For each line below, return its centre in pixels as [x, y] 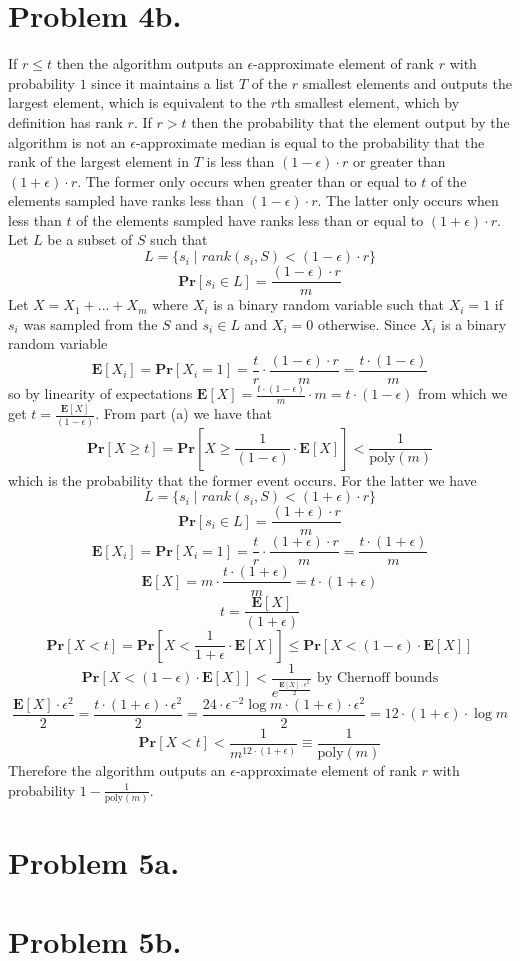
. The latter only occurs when [408, 200]
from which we [463, 393]
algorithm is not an [67, 141]
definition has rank [65, 121]
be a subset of [90, 239]
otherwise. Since [367, 323]
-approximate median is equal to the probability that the [310, 141]
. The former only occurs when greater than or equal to [247, 180]
